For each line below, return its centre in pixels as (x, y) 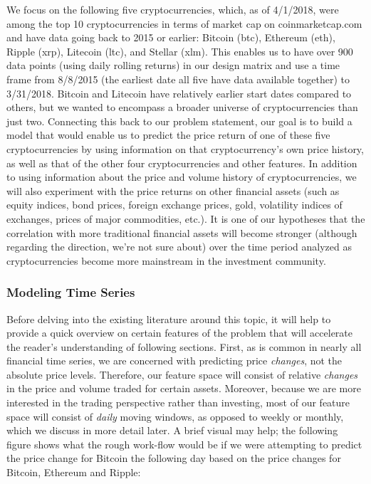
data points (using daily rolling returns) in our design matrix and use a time (173, 65)
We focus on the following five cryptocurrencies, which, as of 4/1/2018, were (173, 9)
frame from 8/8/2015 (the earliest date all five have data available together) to (178, 79)
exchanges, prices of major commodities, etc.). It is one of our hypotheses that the (186, 218)
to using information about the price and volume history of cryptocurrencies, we (182, 177)
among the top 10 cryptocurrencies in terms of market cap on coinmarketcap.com (184, 23)
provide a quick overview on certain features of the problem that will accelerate (180, 333)
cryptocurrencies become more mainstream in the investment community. (166, 260)
